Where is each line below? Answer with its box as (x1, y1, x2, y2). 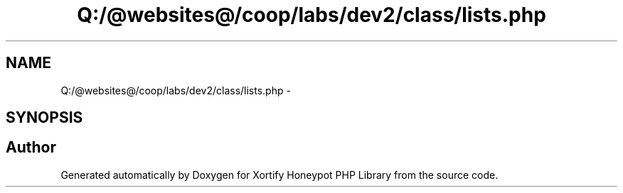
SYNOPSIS (6, 109, 83, 127)
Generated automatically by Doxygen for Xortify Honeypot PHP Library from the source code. (60, 168, 499, 181)
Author (6, 138, 56, 157)
